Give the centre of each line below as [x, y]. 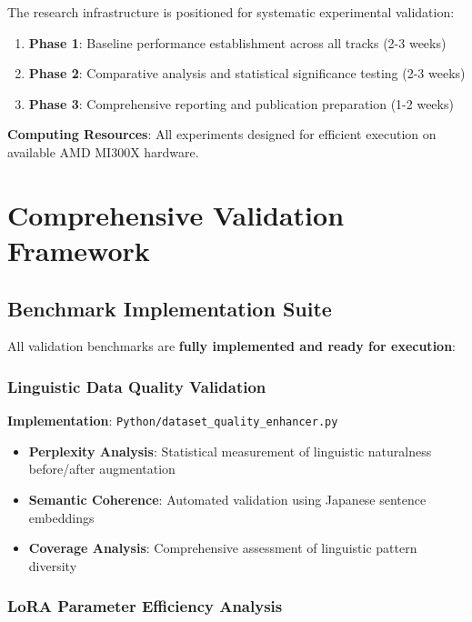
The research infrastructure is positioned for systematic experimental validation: [231, 12]
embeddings [61, 517]
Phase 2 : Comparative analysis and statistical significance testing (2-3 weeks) [247, 73]
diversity [53, 565]
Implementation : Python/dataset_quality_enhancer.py [173, 421]
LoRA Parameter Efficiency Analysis [145, 606]
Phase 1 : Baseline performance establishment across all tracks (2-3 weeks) [237, 42]
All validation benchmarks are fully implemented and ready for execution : [232, 346]
